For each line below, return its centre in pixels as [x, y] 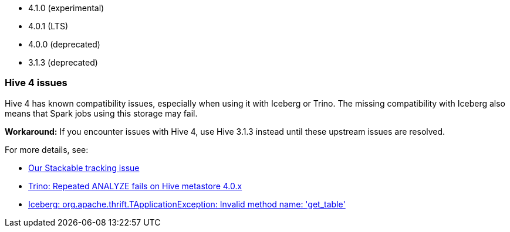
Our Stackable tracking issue [84, 168]
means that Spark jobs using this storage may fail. [101, 113]
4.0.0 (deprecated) [64, 44]
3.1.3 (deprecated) [63, 62]
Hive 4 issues [36, 83]
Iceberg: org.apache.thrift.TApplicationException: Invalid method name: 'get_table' [187, 204]
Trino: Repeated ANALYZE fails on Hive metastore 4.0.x [135, 186]
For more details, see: [47, 149]
